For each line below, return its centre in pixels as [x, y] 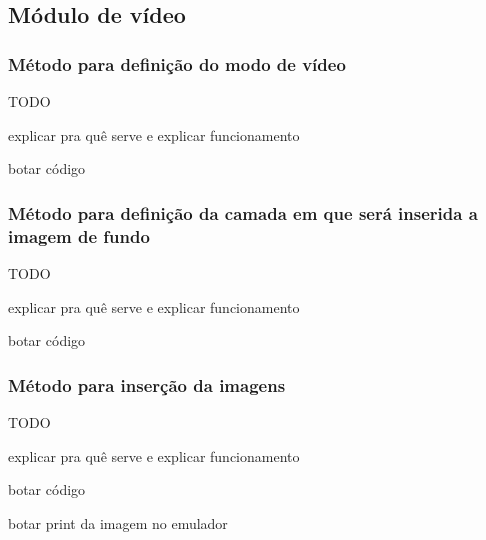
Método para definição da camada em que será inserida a [243, 212]
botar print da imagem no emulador [118, 522]
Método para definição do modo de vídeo [177, 63]
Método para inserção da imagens [147, 384]
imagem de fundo [79, 235]
